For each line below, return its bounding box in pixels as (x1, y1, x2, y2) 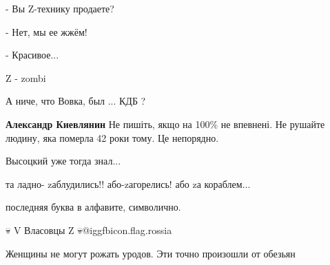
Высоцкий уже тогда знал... (6, 153, 121, 168)
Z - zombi (6, 70, 46, 85)
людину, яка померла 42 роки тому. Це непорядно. (6, 130, 219, 145)
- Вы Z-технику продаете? (6, 1, 114, 15)
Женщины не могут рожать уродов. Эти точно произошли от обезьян (6, 246, 296, 260)
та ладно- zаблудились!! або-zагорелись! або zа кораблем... (6, 176, 251, 191)
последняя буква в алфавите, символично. (6, 200, 181, 214)
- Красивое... (6, 47, 59, 62)
